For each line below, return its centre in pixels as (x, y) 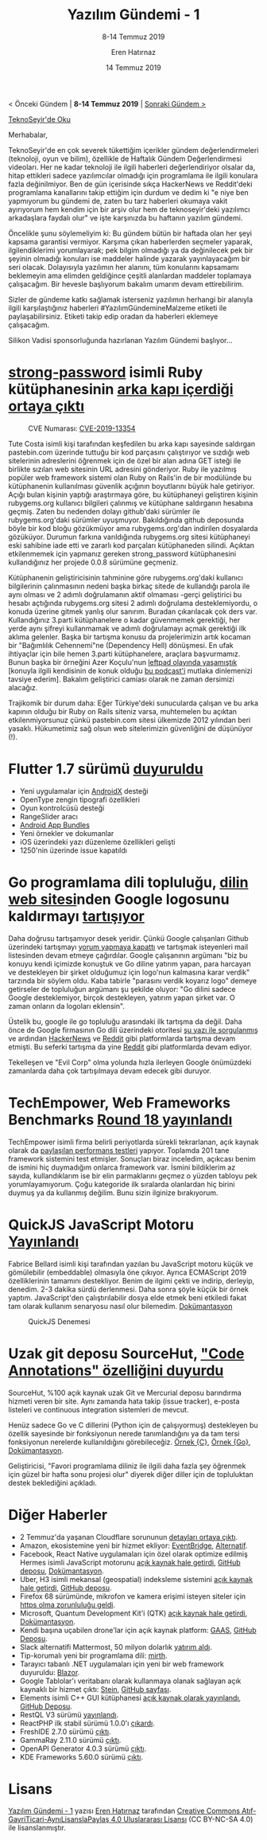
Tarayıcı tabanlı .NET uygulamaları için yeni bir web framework (122, 1664)
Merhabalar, (28, 135)
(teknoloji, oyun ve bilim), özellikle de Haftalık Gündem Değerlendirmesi (125, 158)
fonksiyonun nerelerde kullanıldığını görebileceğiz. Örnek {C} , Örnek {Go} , (130, 1442)
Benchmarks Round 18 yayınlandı (120, 1119)
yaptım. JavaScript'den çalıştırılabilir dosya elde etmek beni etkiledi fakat (128, 1297)
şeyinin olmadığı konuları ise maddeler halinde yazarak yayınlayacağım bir (129, 258)
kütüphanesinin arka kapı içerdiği (121, 390)
